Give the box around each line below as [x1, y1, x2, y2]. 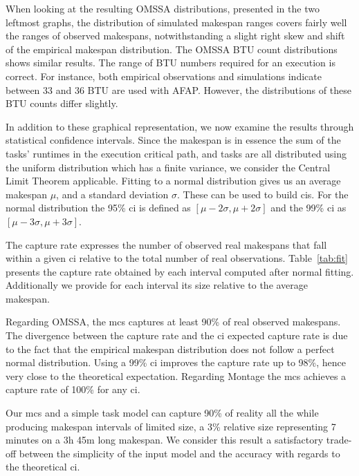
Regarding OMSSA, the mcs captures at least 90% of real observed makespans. [6, 314, 341, 329]
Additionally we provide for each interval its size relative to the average [6, 278, 309, 292]
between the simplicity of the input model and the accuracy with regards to [19, 446, 340, 460]
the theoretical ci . [6, 459, 80, 474]
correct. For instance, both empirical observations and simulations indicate [6, 68, 322, 83]
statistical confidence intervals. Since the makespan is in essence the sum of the [6, 133, 341, 147]
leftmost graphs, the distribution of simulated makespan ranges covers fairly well [6, 15, 347, 29]
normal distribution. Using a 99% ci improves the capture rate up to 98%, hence [6, 355, 346, 370]
